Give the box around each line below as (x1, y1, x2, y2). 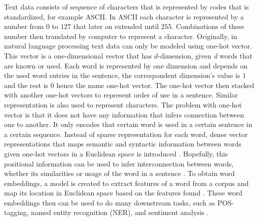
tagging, (4, 207, 29, 217)
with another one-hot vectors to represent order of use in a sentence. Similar (4, 89, 238, 100)
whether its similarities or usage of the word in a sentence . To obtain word (4, 168, 235, 178)
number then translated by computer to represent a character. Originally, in (4, 30, 237, 41)
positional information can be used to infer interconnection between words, (4, 158, 234, 168)
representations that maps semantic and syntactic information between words (4, 138, 241, 149)
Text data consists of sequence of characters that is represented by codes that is (4, 1, 249, 11)
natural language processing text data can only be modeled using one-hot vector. (4, 40, 252, 51)
